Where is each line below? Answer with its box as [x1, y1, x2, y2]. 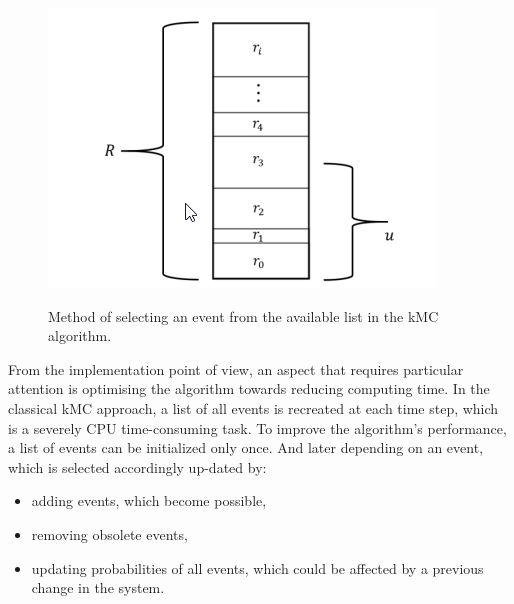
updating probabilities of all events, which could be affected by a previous [31, 557, 484, 578]
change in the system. [31, 577, 165, 598]
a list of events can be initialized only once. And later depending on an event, [8, 437, 484, 458]
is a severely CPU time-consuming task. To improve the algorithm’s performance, [8, 417, 507, 438]
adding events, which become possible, [31, 490, 267, 511]
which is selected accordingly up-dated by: [8, 456, 267, 477]
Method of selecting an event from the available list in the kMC [48, 305, 439, 326]
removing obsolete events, [31, 523, 188, 544]
